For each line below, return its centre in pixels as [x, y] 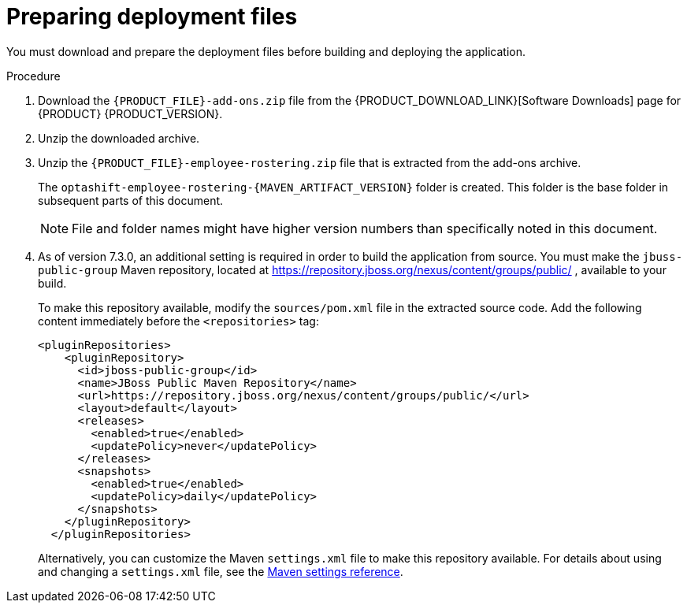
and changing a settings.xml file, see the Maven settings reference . [221, 571]
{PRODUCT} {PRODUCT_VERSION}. [130, 113]
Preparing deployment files [152, 17]
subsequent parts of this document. [131, 200]
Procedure [33, 76]
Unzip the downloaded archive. [119, 138]
